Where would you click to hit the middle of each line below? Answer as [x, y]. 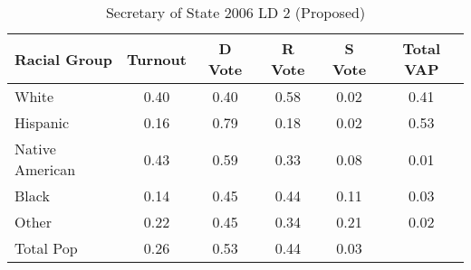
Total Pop [46, 248]
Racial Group [63, 59]
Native [35, 149]
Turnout [157, 59]
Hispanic [42, 122]
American [45, 169]
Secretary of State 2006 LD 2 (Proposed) [235, 12]
